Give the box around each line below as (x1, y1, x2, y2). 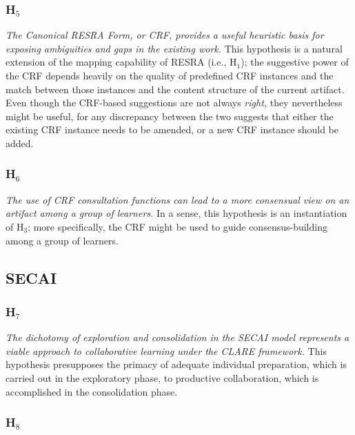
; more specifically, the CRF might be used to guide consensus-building (28, 219, 327, 233)
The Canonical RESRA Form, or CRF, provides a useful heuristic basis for (6, 28, 324, 42)
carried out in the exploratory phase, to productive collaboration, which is (6, 370, 319, 385)
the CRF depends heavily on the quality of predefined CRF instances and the (6, 68, 334, 82)
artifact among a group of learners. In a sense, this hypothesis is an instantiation (6, 206, 347, 220)
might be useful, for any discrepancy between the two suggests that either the (6, 108, 334, 123)
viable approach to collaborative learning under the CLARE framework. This (6, 343, 327, 358)
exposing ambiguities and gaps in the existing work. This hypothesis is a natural (6, 41, 343, 55)
